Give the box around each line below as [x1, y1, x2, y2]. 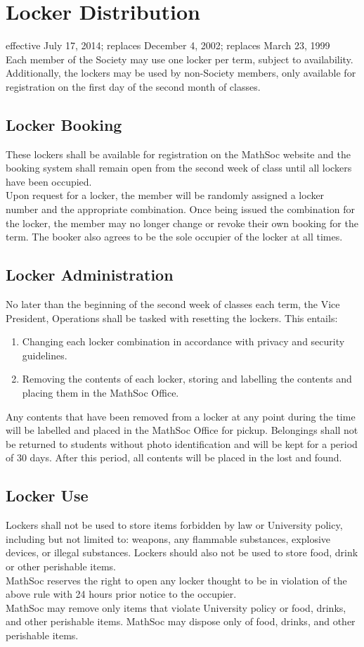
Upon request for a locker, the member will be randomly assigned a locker [6, 188, 325, 203]
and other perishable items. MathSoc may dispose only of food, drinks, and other [6, 614, 356, 629]
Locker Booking [6, 113, 122, 135]
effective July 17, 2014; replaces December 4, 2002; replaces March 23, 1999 [6, 38, 330, 53]
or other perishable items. [6, 558, 116, 573]
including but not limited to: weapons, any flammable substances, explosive [6, 531, 331, 546]
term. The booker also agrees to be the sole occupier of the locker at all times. [6, 229, 343, 244]
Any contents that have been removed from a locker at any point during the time [6, 409, 356, 423]
